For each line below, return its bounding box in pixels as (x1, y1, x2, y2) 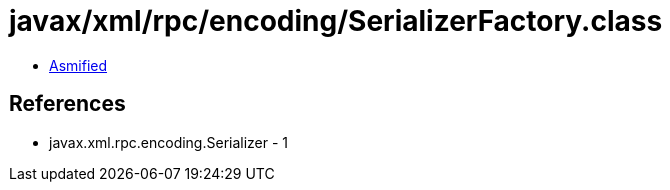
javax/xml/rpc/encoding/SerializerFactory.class (9, 4, 663, 38)
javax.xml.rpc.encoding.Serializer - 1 (49, 133, 289, 151)
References (9, 91, 126, 117)
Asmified (49, 56, 108, 74)
